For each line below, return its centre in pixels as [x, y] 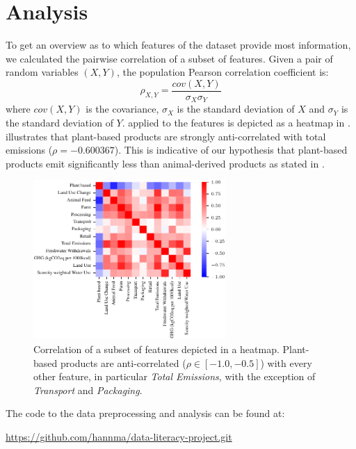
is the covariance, [122, 109]
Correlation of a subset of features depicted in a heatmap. [156, 349]
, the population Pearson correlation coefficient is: [222, 72]
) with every [286, 362]
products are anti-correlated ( [123, 362]
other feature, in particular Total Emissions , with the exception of [175, 376]
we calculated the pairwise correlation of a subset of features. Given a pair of [169, 58]
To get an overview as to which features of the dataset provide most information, [178, 45]
